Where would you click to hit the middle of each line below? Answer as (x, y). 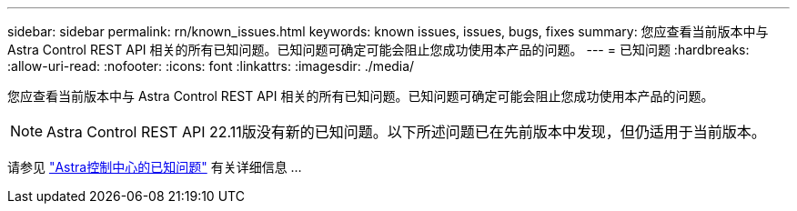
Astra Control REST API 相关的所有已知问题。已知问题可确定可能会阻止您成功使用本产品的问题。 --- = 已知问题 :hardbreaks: (378, 50)
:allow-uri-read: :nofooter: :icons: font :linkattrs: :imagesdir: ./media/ (211, 66)
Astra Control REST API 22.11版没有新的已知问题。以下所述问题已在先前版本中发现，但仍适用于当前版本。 (406, 132)
